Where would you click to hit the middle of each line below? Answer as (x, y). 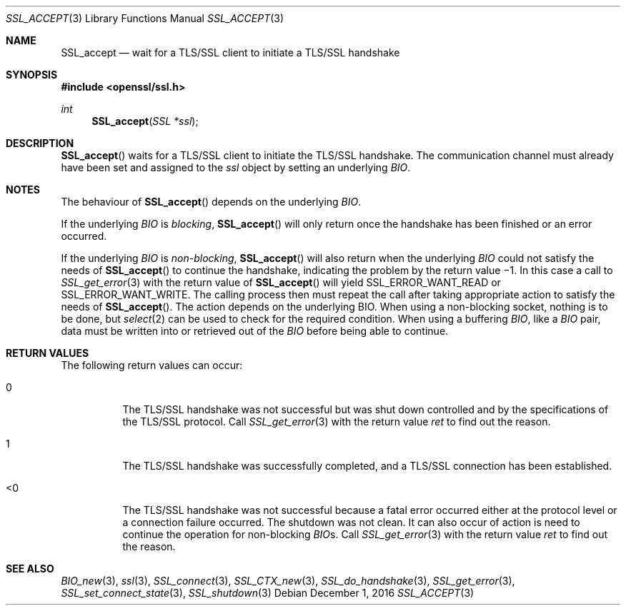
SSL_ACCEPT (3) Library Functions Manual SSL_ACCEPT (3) (145, 18)
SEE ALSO (30, 569)
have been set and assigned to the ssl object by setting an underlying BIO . (236, 167)
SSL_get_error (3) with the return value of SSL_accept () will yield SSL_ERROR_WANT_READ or (281, 282)
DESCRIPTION (40, 143)
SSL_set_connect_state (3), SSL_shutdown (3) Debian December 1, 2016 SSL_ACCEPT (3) (268, 593)
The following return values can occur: (152, 365)
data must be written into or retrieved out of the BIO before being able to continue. (255, 331)
